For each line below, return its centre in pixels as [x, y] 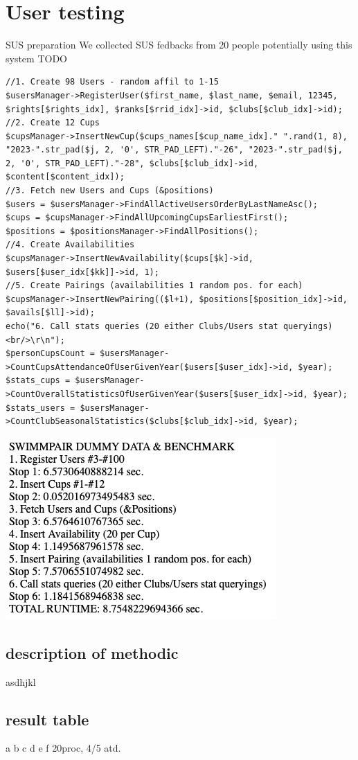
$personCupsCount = [50, 354]
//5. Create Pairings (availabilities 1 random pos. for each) [154, 286]
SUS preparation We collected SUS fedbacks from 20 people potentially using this [179, 45]
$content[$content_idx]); [65, 177]
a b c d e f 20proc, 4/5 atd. [63, 748]
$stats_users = [41, 408]
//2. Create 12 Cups [53, 123]
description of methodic [92, 652]
